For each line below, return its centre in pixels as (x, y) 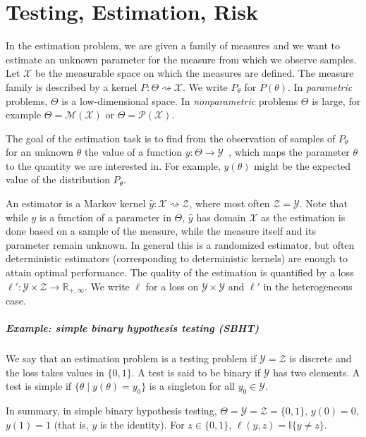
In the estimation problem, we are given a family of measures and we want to (173, 45)
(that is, (71, 424)
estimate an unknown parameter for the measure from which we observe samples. (181, 59)
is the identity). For (142, 424)
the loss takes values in (55, 372)
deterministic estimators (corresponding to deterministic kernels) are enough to (177, 258)
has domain (221, 217)
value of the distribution (58, 179)
